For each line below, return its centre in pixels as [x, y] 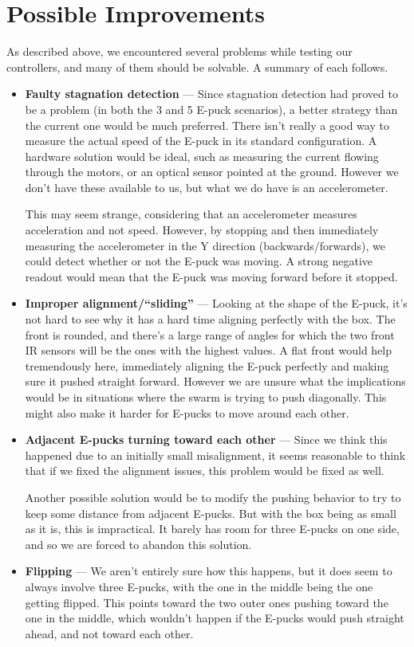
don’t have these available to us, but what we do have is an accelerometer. [207, 187]
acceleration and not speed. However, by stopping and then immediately [202, 230]
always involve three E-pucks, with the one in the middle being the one [199, 586]
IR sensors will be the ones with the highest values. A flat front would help [209, 350]
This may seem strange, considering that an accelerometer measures [191, 214]
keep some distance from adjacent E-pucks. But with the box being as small [211, 513]
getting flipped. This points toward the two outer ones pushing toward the [207, 602]
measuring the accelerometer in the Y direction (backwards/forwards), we [205, 245]
